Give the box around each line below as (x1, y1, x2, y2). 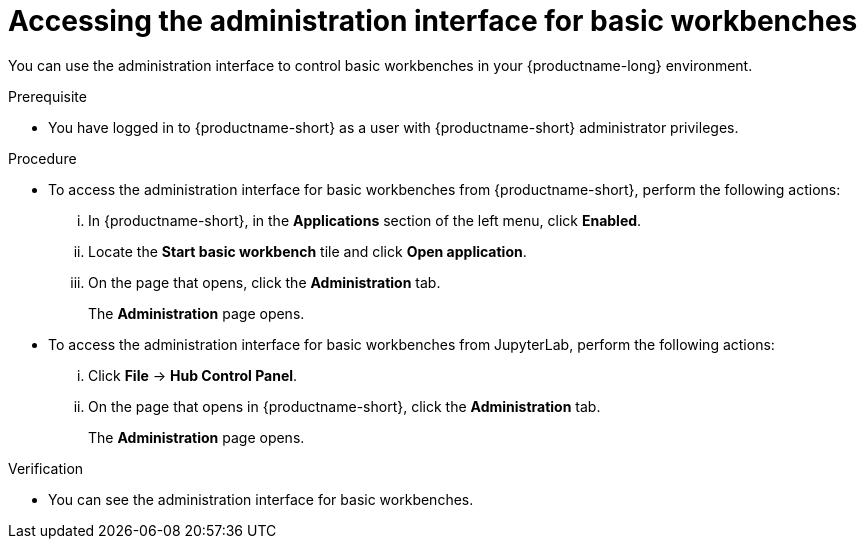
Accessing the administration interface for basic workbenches (8, 4, 858, 38)
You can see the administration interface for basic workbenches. (48, 490, 474, 508)
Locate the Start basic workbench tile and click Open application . (88, 242, 527, 260)
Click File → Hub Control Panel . (88, 366, 298, 384)
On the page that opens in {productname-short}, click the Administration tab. (88, 397, 601, 415)
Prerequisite (8, 87, 87, 105)
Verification (8, 459, 84, 477)
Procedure (8, 149, 77, 167)
